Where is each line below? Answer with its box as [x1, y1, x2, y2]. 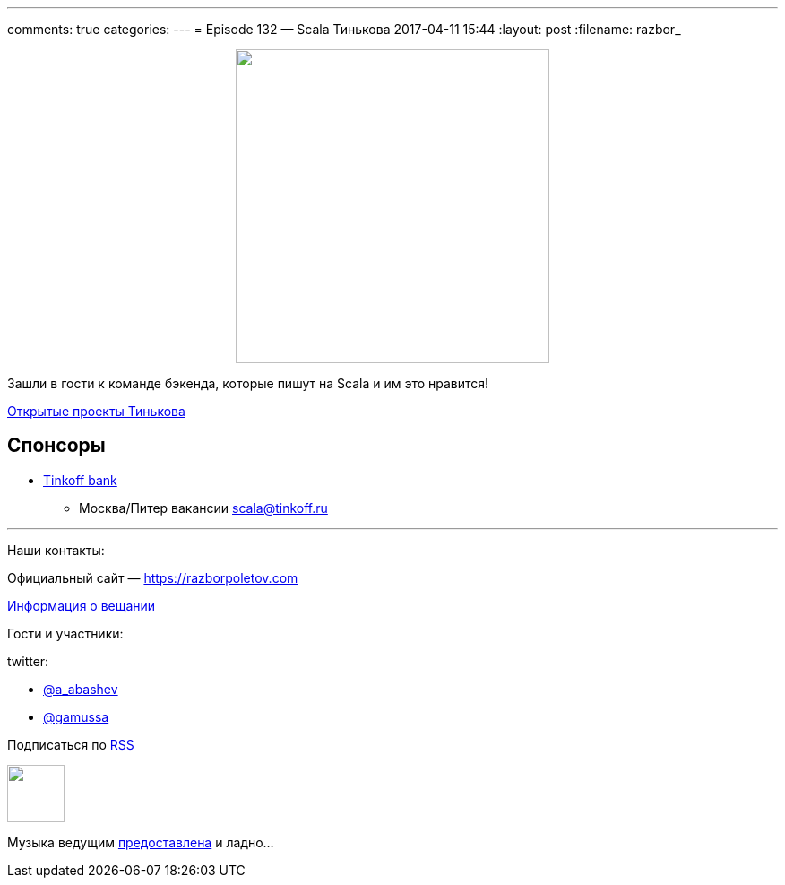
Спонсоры [7, 434, 106, 457]
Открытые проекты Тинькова [7, 403, 185, 419]
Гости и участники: [7, 625, 124, 641]
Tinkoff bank [43, 472, 117, 488]
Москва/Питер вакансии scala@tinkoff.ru [79, 499, 328, 516]
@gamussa [43, 708, 109, 724]
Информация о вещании [7, 597, 156, 613]
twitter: [7, 653, 49, 669]
